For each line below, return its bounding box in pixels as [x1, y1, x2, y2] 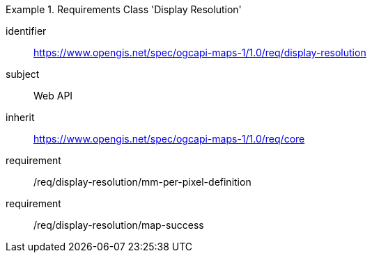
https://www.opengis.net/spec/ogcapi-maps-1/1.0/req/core [33, 133, 305, 145]
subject [6, 68, 40, 80]
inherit [6, 111, 35, 123]
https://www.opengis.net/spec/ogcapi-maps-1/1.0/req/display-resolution [33, 47, 366, 58]
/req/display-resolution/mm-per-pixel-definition [33, 176, 251, 188]
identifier [6, 25, 47, 37]
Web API [33, 90, 73, 102]
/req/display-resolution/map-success [33, 219, 204, 231]
